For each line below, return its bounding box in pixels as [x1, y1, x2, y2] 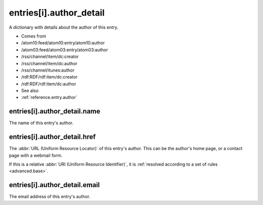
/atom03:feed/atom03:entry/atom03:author [21, 47, 108, 53]
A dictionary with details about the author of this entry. [9, 24, 119, 30]
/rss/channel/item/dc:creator [21, 54, 79, 59]
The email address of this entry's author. [9, 194, 91, 200]
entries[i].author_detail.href [9, 133, 96, 141]
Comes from [21, 33, 46, 39]
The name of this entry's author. [9, 120, 74, 126]
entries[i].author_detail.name [9, 107, 100, 115]
